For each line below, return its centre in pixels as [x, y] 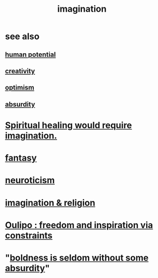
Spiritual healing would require [69, 125]
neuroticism [30, 181]
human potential [30, 54]
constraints [29, 235]
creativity [20, 71]
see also [22, 36]
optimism [20, 88]
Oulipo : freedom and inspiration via [79, 225]
